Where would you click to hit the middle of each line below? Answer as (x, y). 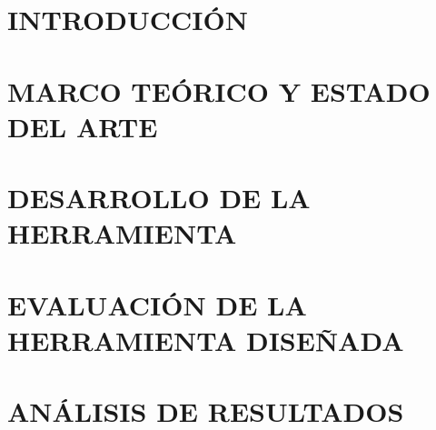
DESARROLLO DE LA (159, 198)
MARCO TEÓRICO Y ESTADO (219, 90)
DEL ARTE (83, 126)
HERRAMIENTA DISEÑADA (206, 340)
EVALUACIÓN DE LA (157, 304)
